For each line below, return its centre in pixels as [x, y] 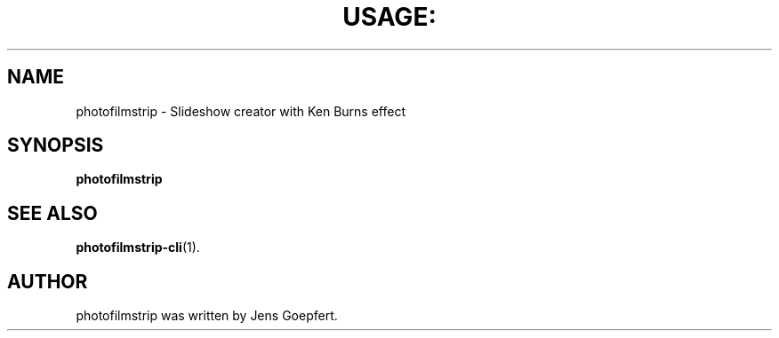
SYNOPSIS [56, 145]
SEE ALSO [52, 213]
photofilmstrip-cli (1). [138, 248]
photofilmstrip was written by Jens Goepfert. [207, 316]
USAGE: [389, 17]
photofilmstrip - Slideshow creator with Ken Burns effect [241, 111]
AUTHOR [48, 281]
